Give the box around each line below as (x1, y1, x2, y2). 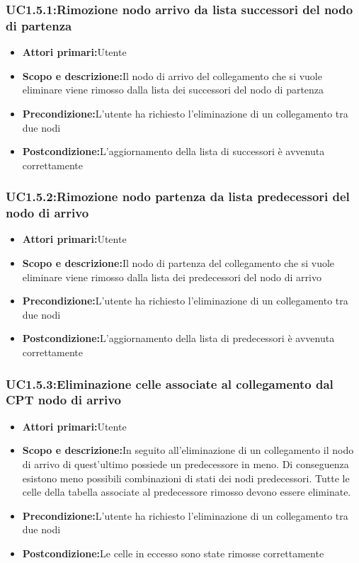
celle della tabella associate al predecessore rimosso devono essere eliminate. (22, 484, 351, 499)
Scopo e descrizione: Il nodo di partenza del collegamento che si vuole (22, 256, 335, 271)
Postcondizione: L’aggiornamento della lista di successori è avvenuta (22, 144, 325, 159)
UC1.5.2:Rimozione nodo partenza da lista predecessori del (6, 188, 350, 205)
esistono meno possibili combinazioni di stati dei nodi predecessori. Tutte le (22, 470, 350, 485)
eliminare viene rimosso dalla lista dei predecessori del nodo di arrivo (22, 269, 321, 284)
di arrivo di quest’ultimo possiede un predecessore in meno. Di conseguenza (22, 456, 349, 471)
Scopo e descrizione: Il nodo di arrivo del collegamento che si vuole (22, 68, 322, 83)
